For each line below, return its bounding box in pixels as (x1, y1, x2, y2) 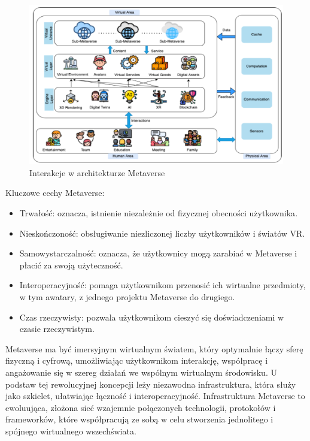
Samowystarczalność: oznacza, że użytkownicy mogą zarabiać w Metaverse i (19, 247, 297, 259)
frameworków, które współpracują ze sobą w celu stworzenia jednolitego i (5, 413, 273, 425)
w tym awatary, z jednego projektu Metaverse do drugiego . (19, 290, 235, 303)
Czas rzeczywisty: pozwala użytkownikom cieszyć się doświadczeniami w (19, 310, 284, 323)
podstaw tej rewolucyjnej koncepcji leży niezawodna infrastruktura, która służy (5, 377, 296, 390)
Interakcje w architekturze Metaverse (29, 166, 165, 179)
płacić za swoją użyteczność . (19, 258, 123, 271)
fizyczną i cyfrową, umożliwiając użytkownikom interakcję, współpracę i (5, 354, 268, 367)
